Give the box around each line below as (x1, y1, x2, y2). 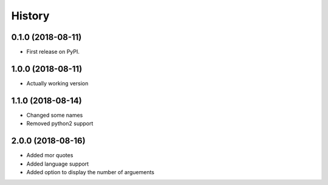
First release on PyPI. (26, 48, 80, 56)
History (11, 9, 50, 22)
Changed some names (26, 111, 83, 118)
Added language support (26, 160, 89, 167)
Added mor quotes (26, 152, 73, 159)
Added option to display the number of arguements (26, 168, 155, 175)
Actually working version (26, 79, 89, 87)
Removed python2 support (26, 120, 94, 127)
